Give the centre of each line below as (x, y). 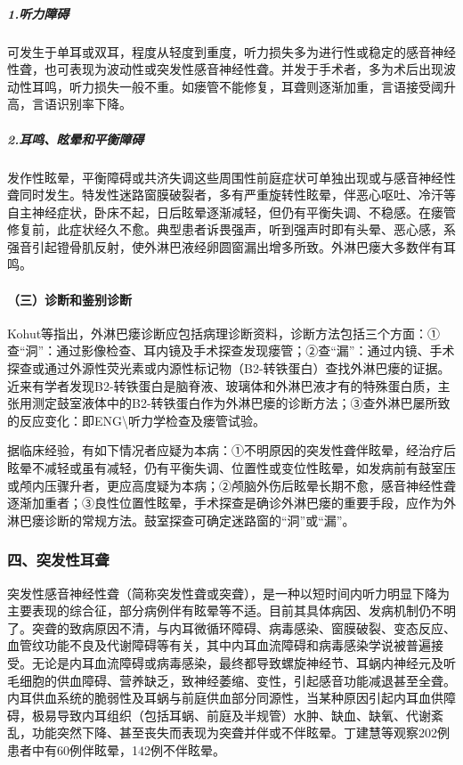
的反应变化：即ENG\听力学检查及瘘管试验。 (137, 420)
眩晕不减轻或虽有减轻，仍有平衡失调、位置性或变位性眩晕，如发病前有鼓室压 (231, 468)
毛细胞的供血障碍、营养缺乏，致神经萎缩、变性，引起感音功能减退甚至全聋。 (231, 680)
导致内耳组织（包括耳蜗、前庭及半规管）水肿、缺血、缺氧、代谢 (244, 715)
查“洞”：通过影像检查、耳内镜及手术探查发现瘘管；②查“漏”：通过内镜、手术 (231, 350)
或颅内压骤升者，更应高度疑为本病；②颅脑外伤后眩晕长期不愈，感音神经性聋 (231, 485)
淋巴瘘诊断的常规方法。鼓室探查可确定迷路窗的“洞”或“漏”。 (181, 520)
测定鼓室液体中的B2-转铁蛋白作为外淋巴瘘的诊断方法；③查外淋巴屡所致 (241, 403)
